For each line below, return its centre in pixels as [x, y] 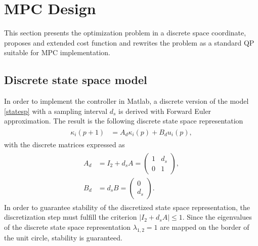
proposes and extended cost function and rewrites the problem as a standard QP [129, 42]
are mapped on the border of [205, 227]
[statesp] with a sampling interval [56, 111]
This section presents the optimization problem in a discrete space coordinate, [125, 33]
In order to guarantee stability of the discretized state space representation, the [127, 207]
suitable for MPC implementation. [57, 52]
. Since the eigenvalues [217, 217]
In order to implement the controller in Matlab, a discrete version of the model [126, 101]
